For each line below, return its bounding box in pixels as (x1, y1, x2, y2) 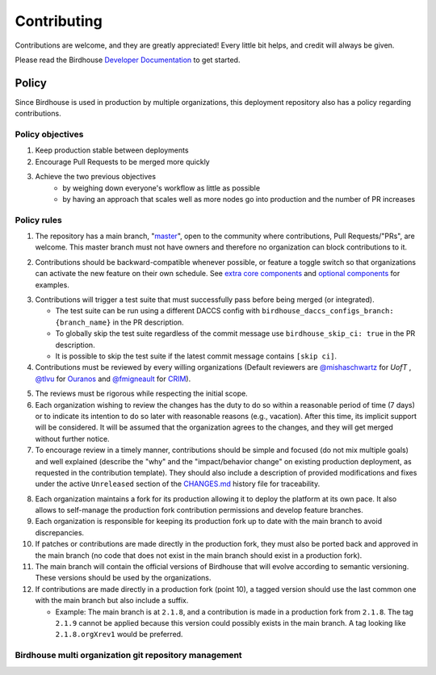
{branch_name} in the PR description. (55, 317, 185, 327)
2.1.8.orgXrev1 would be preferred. (55, 630, 183, 639)
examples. (35, 279, 70, 290)
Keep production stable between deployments (35, 145, 189, 155)
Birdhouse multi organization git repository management (15, 650, 242, 661)
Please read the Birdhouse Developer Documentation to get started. (15, 55, 241, 65)
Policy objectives (15, 129, 84, 140)
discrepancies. (35, 527, 85, 537)
